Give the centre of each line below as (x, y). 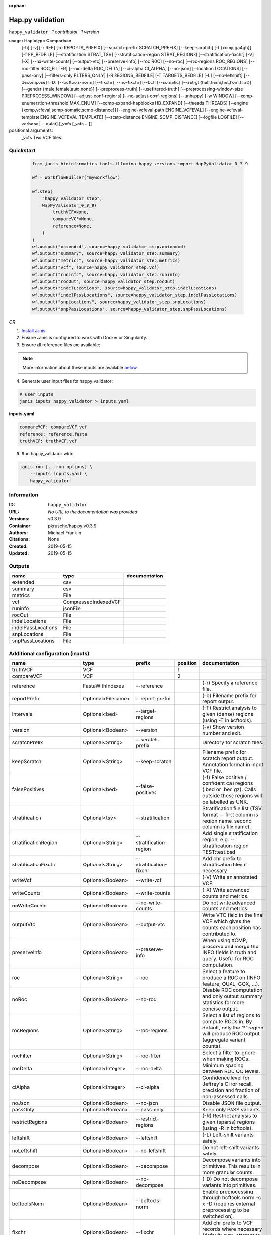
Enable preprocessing (228, 1192)
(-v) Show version (223, 727)
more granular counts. (228, 1172)
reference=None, (72, 226)
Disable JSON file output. (232, 1103)
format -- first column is (231, 815)
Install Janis (34, 330)
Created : (19, 546)
